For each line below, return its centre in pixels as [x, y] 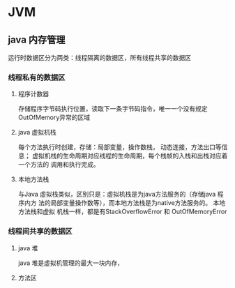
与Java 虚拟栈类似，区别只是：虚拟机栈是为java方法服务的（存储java [117, 194]
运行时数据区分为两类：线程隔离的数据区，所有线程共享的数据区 [99, 58]
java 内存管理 [37, 39]
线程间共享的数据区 [40, 232]
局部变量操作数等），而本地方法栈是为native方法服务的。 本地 [138, 203]
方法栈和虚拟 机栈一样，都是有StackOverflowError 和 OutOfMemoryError [122, 212]
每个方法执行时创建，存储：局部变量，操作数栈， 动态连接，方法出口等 [120, 147]
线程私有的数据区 [37, 77]
